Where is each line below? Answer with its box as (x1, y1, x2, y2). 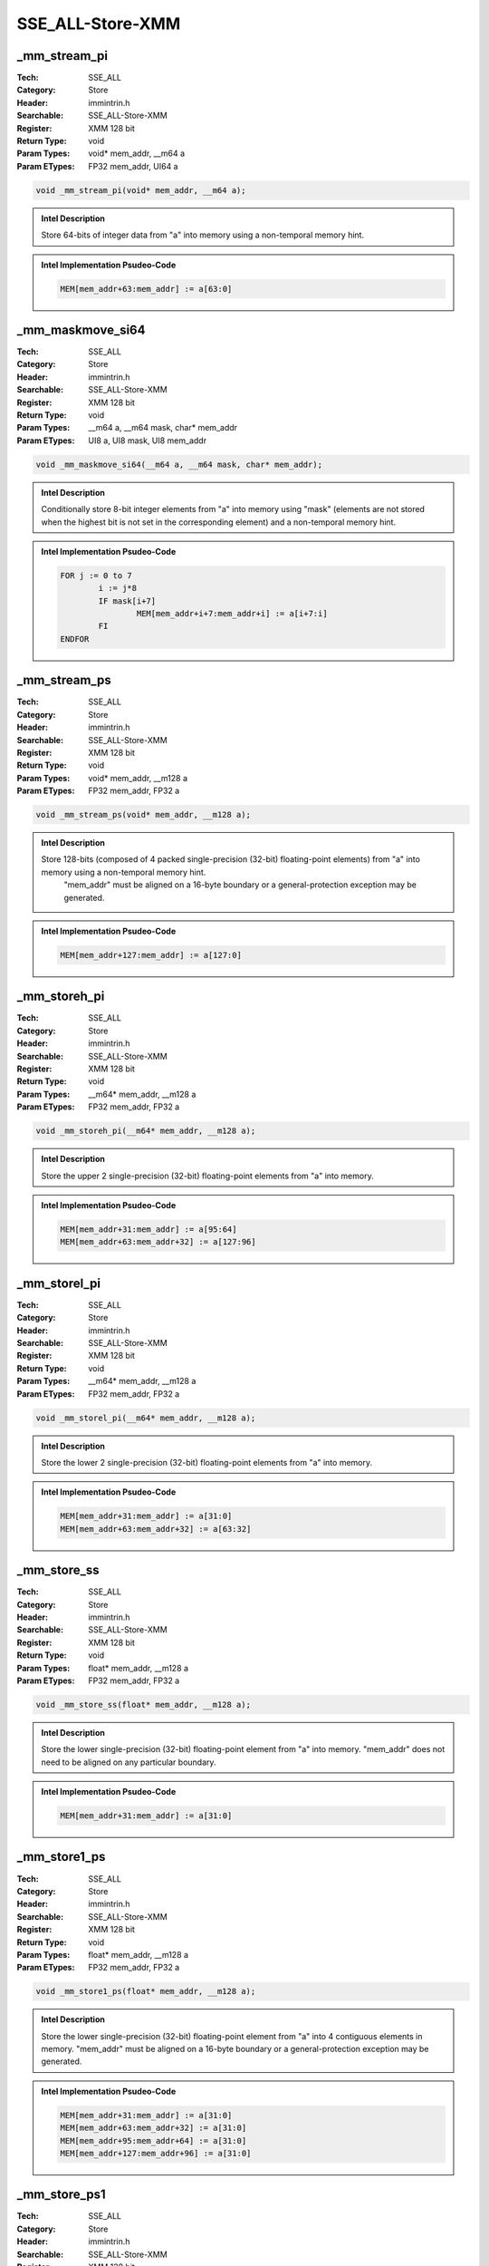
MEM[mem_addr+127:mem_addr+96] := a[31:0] (60, 2148, 252, 2158)
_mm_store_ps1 (16, 2187, 106, 2203)
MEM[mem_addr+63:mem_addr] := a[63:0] (60, 284, 233, 294)
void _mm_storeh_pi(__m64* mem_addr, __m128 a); (35, 1126, 256, 1137)
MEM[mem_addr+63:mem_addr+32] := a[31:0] (60, 2123, 247, 2134)
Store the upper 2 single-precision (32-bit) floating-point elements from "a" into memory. (41, 1170, 375, 1181)
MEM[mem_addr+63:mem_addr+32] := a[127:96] (60, 1237, 257, 1247)
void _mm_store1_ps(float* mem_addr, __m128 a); (35, 1986, 256, 1997)
